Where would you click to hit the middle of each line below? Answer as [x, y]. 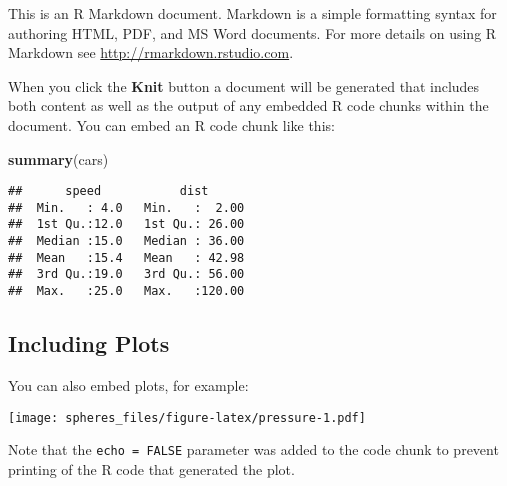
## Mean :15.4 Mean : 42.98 [126, 257]
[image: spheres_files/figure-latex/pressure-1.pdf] [187, 417]
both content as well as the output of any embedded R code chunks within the [248, 105]
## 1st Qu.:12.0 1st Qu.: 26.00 [126, 224]
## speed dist [108, 191]
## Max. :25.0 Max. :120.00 [126, 291]
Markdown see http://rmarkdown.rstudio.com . [151, 52]
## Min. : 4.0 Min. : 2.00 [126, 207]
